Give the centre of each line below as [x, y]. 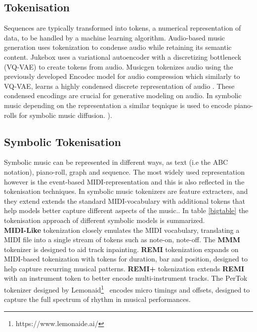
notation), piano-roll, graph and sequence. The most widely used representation [124, 171]
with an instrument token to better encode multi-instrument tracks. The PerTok [126, 278]
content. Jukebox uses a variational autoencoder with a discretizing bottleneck [123, 56]
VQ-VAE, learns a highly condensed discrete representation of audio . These [119, 86]
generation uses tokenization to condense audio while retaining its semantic [118, 47]
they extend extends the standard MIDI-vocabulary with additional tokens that [125, 201]
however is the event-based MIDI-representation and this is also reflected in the [124, 181]
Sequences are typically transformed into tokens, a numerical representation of [123, 28]
